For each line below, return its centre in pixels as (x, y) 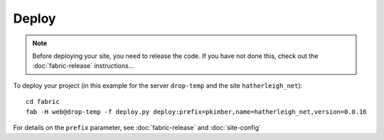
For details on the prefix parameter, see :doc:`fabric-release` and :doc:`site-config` (137, 127)
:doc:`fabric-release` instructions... (83, 66)
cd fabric (43, 102)
